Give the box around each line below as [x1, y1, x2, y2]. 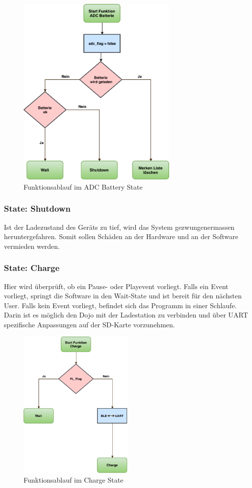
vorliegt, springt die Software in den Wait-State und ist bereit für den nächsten [4, 291, 242, 301]
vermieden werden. [4, 241, 60, 251]
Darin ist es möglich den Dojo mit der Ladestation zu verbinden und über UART [4, 310, 248, 320]
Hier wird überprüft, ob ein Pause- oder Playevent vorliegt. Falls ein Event [4, 281, 228, 291]
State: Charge [4, 262, 60, 274]
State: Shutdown [4, 202, 71, 215]
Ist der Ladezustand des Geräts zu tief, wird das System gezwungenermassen [4, 221, 235, 232]
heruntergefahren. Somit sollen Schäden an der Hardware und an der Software [4, 231, 238, 242]
